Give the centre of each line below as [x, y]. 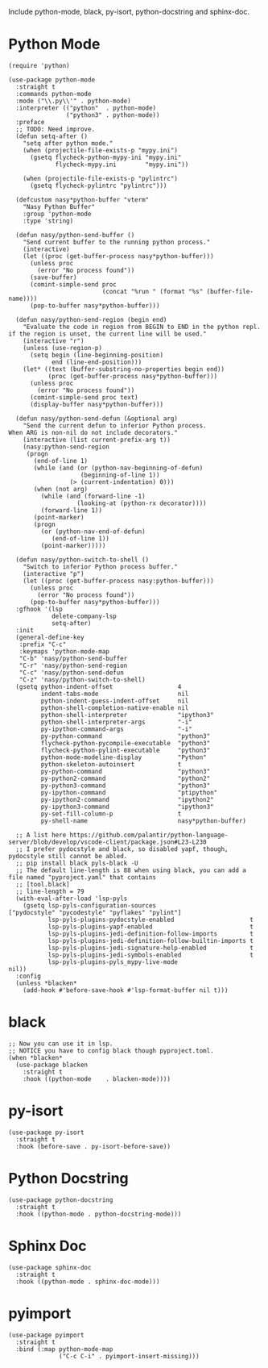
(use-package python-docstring [61, 1200]
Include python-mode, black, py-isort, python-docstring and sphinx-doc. [129, 12]
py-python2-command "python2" [126, 778]
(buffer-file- [230, 291]
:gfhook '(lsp [39, 609]
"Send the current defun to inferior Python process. [115, 425]
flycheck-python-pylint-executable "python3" [126, 750]
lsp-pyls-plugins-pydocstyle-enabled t [150, 920]
